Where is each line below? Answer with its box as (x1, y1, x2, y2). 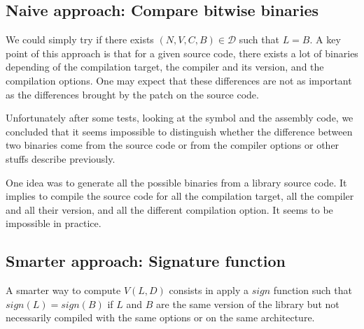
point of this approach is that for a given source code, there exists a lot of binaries (6, 45, 358, 60)
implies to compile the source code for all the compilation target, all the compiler (6, 189, 354, 203)
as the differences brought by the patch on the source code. (6, 87, 259, 101)
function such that (273, 283, 352, 298)
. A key (309, 32, 341, 47)
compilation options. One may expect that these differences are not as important (6, 73, 352, 87)
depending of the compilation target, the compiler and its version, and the (6, 59, 324, 74)
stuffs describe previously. (6, 151, 115, 166)
